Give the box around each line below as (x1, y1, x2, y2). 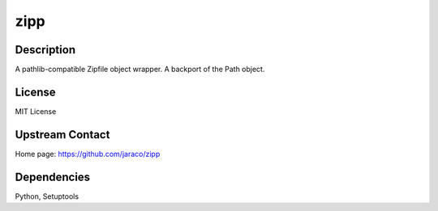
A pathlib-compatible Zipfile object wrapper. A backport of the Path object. (15, 65, 265, 74)
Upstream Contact (15, 128, 110, 141)
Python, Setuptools (15, 191, 79, 201)
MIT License (15, 106, 57, 116)
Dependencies (15, 170, 91, 184)
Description (15, 43, 76, 57)
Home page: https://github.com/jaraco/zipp (15, 149, 161, 158)
